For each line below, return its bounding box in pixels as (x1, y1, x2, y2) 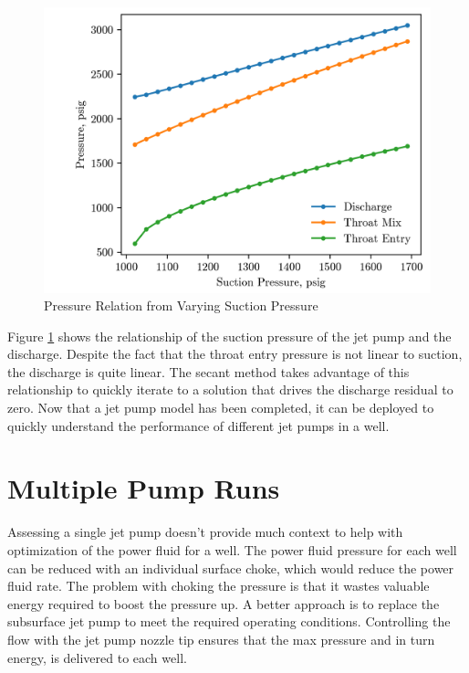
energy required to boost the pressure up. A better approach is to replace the (7, 594, 440, 613)
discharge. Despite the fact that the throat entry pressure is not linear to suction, (7, 344, 463, 363)
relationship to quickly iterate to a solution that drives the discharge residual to (7, 380, 453, 399)
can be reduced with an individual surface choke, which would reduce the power (7, 558, 454, 577)
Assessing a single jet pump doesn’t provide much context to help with (7, 522, 403, 542)
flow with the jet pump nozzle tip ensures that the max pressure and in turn (7, 629, 435, 648)
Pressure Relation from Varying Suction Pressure (44, 296, 318, 315)
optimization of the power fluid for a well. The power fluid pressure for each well (7, 540, 457, 559)
